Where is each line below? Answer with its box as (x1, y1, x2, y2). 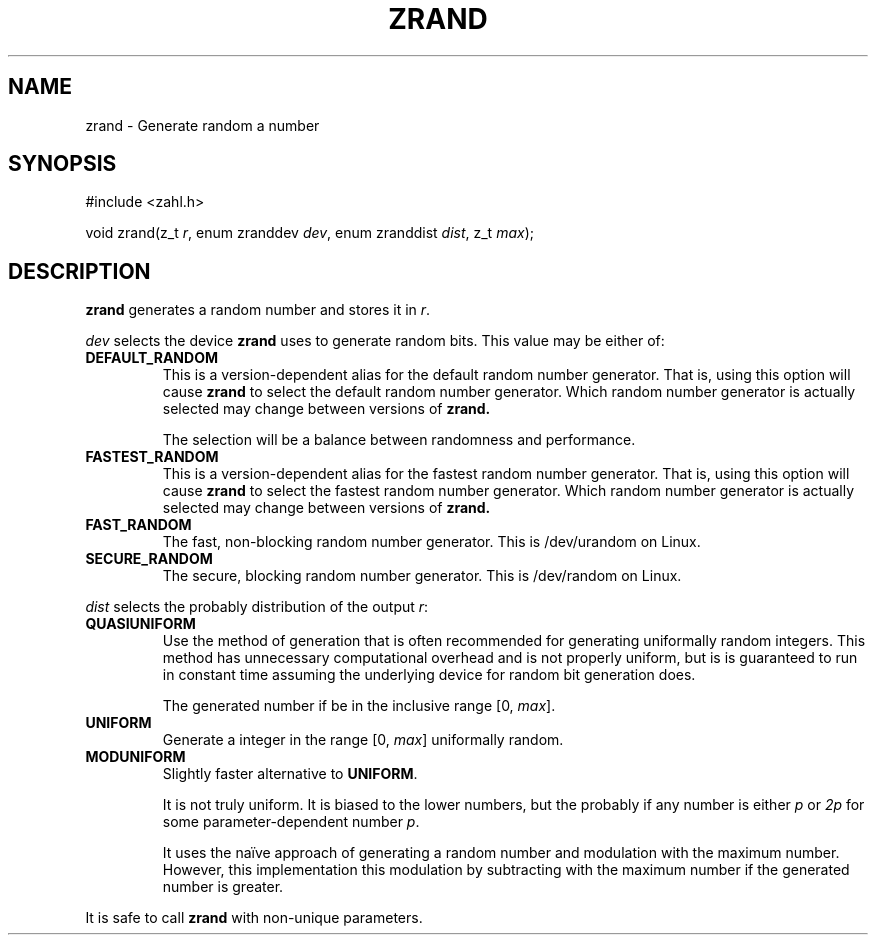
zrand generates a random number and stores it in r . (85, 301, 431, 319)
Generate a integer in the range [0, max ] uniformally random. (162, 731, 564, 749)
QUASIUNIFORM (85, 615, 196, 633)
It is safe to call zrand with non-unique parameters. (85, 909, 423, 927)
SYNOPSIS (8, 151, 117, 177)
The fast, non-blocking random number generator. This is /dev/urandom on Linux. (162, 533, 701, 551)
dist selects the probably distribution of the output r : (85, 598, 429, 616)
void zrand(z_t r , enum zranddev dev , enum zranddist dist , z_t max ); (85, 224, 534, 242)
